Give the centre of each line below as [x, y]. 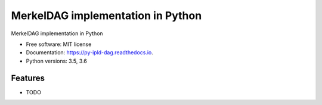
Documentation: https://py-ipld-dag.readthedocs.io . [89, 52]
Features [28, 78]
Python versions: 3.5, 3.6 [57, 61]
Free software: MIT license [59, 44]
